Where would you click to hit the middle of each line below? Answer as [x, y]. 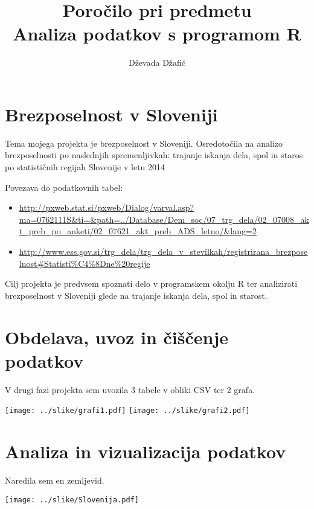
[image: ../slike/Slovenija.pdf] [72, 500]
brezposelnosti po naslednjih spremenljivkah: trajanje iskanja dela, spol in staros [154, 155]
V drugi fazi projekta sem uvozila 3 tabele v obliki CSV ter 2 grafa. [130, 389]
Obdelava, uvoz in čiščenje [117, 337]
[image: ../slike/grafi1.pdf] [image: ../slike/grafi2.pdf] [127, 411]
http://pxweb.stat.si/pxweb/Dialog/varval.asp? [107, 207]
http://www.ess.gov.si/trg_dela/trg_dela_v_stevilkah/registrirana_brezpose [163, 251]
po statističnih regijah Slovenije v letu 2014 [85, 167]
